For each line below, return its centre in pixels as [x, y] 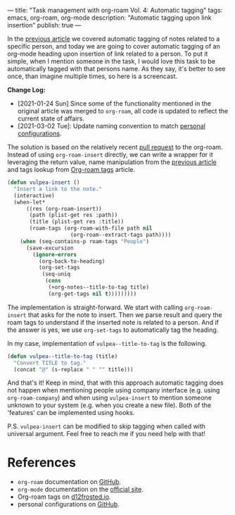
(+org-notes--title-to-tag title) [99, 287]
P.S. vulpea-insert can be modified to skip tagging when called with [107, 426]
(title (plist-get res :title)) [77, 222]
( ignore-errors [55, 254]
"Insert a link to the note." [58, 189]
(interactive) [34, 196]
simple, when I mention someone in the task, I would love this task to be [112, 61]
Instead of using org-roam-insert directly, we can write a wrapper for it [110, 155]
